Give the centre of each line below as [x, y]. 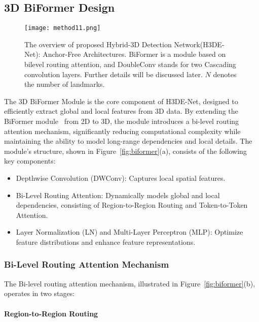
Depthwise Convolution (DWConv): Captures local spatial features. [121, 178]
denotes [225, 74]
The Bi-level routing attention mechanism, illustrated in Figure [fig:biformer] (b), [130, 283]
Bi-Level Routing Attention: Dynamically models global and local [118, 195]
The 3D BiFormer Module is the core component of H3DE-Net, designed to [121, 101]
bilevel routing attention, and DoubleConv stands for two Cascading [130, 64]
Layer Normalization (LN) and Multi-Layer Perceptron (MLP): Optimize [129, 232]
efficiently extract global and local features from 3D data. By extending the [121, 111]
